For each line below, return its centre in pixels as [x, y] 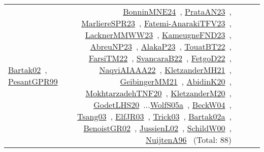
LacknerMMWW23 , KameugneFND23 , [158, 35]
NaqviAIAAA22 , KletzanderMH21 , [165, 70]
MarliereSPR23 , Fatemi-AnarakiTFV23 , [156, 23]
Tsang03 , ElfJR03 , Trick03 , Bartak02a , [154, 116]
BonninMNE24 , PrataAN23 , [177, 11]
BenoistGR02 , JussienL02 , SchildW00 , [157, 128]
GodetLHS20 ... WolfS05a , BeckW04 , [162, 105]
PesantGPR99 [33, 81]
